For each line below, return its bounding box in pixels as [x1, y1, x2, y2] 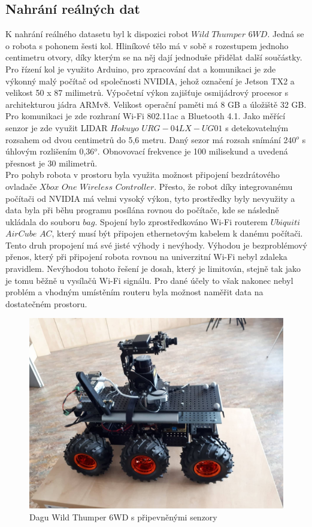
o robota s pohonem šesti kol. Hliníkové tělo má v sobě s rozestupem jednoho [5, 39, 289, 52]
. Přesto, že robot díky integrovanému [154, 180, 293, 192]
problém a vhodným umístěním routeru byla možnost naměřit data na [5, 286, 263, 298]
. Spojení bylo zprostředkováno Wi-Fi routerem [95, 215, 268, 228]
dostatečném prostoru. [5, 297, 87, 310]
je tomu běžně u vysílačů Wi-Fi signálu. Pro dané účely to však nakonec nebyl [5, 274, 293, 286]
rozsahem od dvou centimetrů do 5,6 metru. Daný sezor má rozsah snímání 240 [5, 133, 296, 146]
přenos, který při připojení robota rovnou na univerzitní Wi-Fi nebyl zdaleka [5, 250, 287, 263]
